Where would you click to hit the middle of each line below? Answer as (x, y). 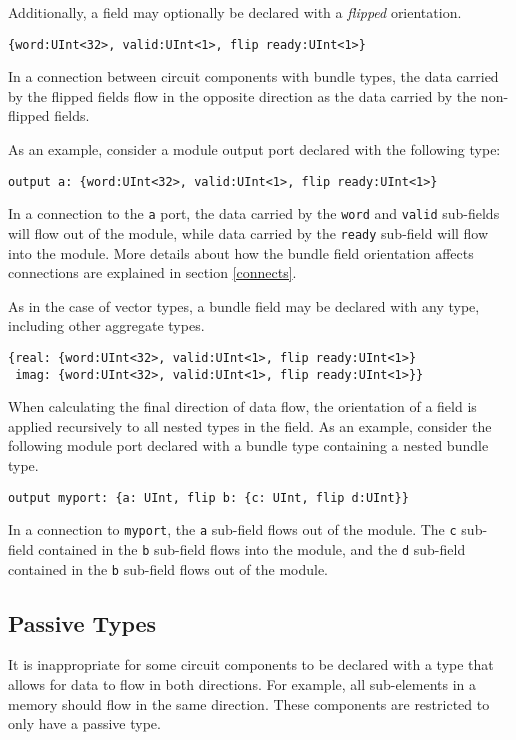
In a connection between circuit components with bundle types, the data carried (253, 76)
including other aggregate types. (106, 325)
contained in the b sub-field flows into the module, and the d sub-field (252, 548)
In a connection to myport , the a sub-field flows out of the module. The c (232, 529)
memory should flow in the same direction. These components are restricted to (249, 703)
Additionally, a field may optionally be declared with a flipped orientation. (235, 12)
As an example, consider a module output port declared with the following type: (254, 149)
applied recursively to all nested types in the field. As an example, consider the (250, 425)
